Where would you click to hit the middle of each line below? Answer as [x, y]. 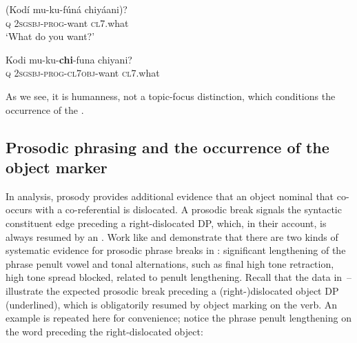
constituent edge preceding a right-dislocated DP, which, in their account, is [166, 223]
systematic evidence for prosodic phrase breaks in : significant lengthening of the [176, 250]
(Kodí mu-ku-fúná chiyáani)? [67, 9]
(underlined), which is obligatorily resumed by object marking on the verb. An [172, 304]
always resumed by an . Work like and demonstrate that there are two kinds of [172, 236]
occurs [19, 209]
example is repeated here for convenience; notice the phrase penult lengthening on [178, 318]
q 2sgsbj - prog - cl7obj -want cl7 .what [83, 73]
